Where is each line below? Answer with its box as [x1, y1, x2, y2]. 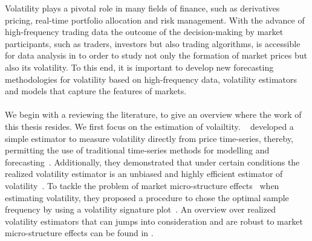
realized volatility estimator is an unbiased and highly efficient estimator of [5, 167, 283, 180]
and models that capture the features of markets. [5, 85, 187, 97]
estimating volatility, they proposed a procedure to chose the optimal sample [5, 191, 289, 204]
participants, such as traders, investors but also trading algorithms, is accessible [5, 37, 301, 50]
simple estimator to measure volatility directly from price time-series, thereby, [5, 132, 294, 144]
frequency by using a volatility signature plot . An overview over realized [5, 203, 276, 216]
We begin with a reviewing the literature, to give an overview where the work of [5, 108, 302, 121]
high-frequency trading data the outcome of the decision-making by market [5, 25, 284, 38]
